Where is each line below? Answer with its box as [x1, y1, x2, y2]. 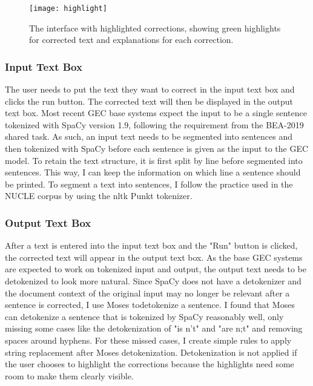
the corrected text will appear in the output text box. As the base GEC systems [5, 250, 303, 263]
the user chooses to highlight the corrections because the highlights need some [5, 358, 294, 370]
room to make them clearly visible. [5, 369, 134, 382]
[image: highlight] [29, 4, 107, 13]
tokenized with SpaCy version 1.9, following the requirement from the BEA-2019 [5, 118, 304, 131]
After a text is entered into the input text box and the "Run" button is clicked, [5, 239, 298, 252]
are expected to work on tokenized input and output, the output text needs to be [5, 263, 306, 275]
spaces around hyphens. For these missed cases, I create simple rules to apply [5, 333, 292, 346]
